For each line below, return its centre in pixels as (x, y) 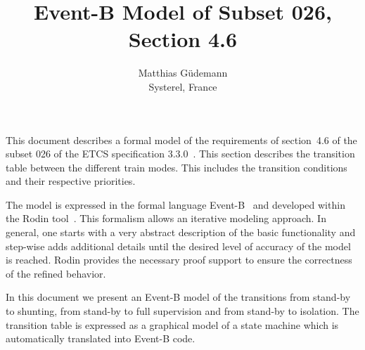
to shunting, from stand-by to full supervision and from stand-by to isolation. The (182, 311)
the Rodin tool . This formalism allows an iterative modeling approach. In (166, 218)
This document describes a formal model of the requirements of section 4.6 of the (181, 140)
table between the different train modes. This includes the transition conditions (177, 167)
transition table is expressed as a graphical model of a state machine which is (172, 324)
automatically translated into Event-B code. (101, 338)
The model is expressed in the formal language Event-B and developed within (175, 204)
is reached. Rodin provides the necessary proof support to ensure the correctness (179, 260)
